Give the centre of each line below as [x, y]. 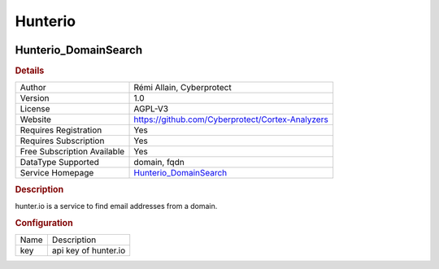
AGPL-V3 [151, 109]
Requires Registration [61, 130]
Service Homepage [57, 173]
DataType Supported [59, 163]
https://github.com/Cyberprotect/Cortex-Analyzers [231, 119]
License [35, 109]
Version [35, 98]
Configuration [44, 223]
